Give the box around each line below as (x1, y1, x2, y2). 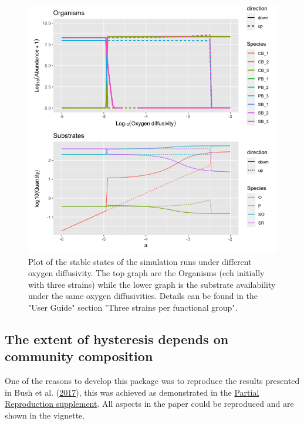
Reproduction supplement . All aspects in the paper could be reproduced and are (5, 397, 294, 410)
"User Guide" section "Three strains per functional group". (28, 301, 238, 313)
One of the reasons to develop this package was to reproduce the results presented (5, 375, 300, 387)
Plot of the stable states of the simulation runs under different (28, 255, 252, 267)
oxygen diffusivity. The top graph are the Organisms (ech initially (28, 267, 265, 279)
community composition (5, 347, 153, 365)
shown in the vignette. (5, 409, 85, 421)
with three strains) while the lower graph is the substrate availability (28, 278, 276, 290)
